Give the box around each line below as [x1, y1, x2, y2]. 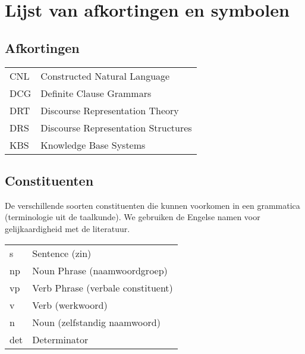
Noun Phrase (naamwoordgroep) [32, 263, 168, 277]
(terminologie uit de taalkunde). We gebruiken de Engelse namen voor [5, 211, 260, 223]
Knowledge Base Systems [40, 137, 146, 152]
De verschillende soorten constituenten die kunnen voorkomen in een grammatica [5, 199, 300, 211]
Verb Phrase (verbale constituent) [32, 280, 173, 295]
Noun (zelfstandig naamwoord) [32, 315, 161, 329]
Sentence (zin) [32, 246, 92, 260]
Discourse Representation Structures [40, 120, 192, 134]
